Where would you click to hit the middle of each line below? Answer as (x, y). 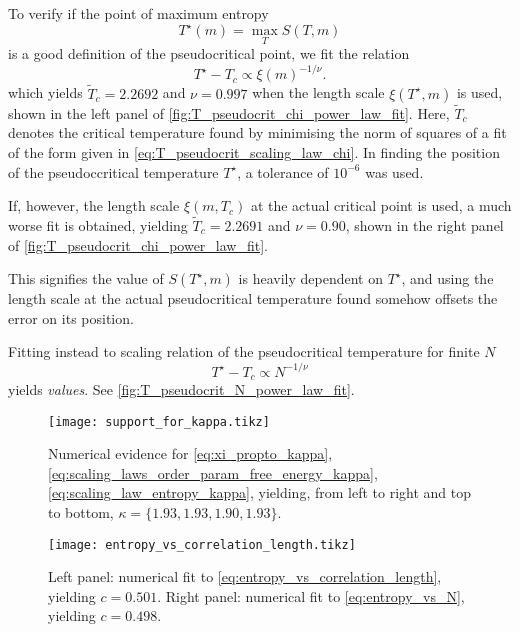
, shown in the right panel (424, 225)
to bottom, (81, 511)
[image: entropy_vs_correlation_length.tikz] (202, 544)
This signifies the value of (86, 278)
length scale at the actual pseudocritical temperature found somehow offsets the (253, 298)
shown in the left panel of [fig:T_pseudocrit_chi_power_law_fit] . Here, (229, 112)
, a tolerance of (283, 171)
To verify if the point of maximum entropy (138, 13)
